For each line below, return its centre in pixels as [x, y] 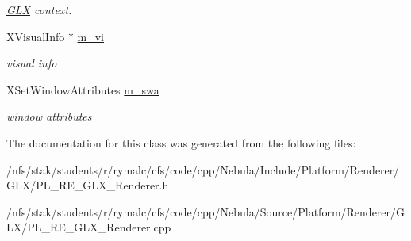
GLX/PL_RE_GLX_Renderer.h [88, 185]
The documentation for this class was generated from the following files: [181, 142]
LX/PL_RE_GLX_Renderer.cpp [89, 227]
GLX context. [39, 10]
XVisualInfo [36, 36]
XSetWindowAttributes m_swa [83, 89]
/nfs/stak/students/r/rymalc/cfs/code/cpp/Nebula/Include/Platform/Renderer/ [203, 169]
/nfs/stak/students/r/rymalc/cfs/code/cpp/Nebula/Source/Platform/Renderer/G [206, 211]
